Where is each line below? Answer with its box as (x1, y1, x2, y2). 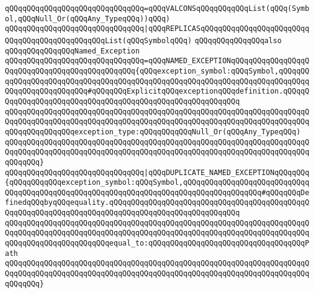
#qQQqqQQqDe (261, 188, 310, 197)
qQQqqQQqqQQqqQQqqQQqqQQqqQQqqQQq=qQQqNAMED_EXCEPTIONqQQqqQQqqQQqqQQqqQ (5, 57, 310, 66)
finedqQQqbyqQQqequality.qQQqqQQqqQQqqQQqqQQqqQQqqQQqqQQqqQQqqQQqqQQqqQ (5, 198, 310, 207)
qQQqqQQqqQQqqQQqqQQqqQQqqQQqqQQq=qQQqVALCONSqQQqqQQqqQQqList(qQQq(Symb (5, 4, 310, 13)
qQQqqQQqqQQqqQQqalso (194, 36, 282, 45)
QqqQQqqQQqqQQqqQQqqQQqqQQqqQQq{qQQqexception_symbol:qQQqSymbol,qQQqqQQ (5, 66, 310, 75)
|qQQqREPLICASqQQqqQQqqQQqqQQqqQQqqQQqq (144, 24, 310, 33)
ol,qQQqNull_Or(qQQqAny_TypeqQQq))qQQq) (5, 14, 171, 23)
